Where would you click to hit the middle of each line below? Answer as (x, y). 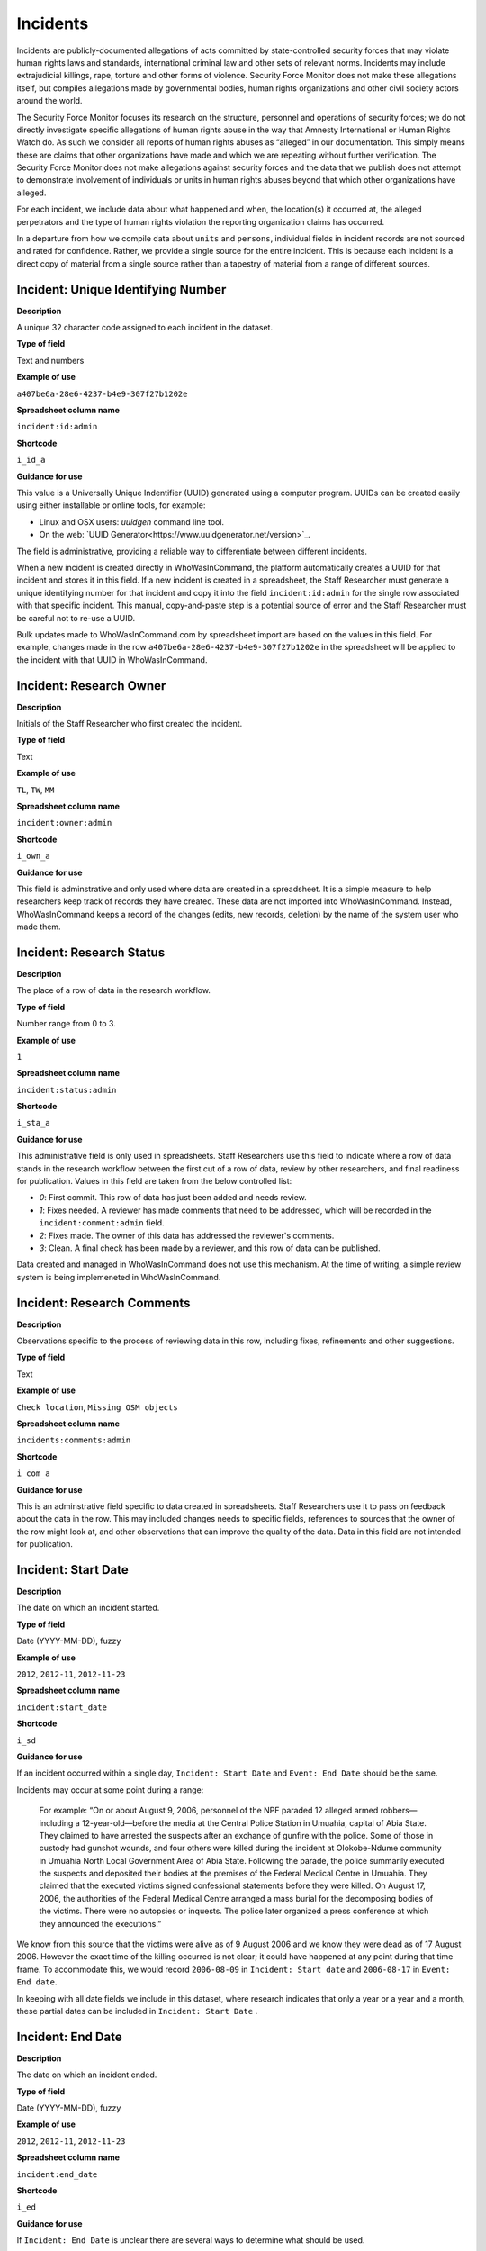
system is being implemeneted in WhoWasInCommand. (119, 1277)
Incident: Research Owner (91, 686)
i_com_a (34, 1474)
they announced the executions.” (100, 1923)
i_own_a (34, 856)
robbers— (399, 1811)
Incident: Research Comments (103, 1302)
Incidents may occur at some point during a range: (110, 1790)
